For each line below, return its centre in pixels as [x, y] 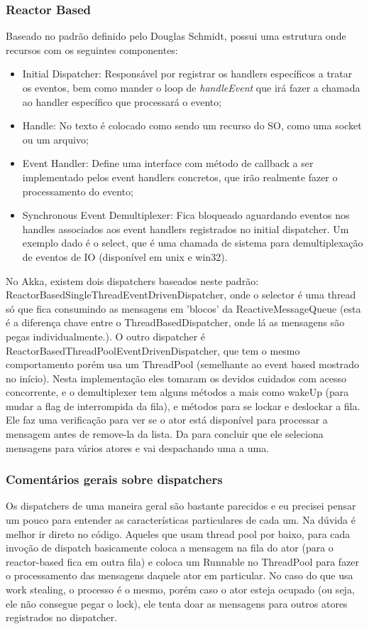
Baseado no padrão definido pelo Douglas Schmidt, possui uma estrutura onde [176, 36]
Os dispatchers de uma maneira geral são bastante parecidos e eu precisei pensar [181, 506]
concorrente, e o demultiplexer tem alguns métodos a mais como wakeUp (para [177, 392]
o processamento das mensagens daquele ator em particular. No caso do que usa [180, 575]
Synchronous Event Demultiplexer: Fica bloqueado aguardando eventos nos [186, 215]
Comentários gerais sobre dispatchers [114, 479]
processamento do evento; [78, 191]
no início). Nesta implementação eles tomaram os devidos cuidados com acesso [176, 378]
